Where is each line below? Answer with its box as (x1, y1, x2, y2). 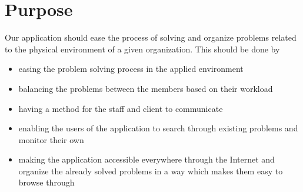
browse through (18, 176, 75, 188)
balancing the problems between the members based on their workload (18, 82, 273, 94)
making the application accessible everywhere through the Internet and (18, 153, 275, 165)
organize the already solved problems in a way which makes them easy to (18, 164, 283, 177)
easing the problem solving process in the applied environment (18, 62, 244, 75)
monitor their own (18, 133, 84, 145)
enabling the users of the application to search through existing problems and (18, 122, 298, 134)
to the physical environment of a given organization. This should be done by (5, 42, 280, 55)
